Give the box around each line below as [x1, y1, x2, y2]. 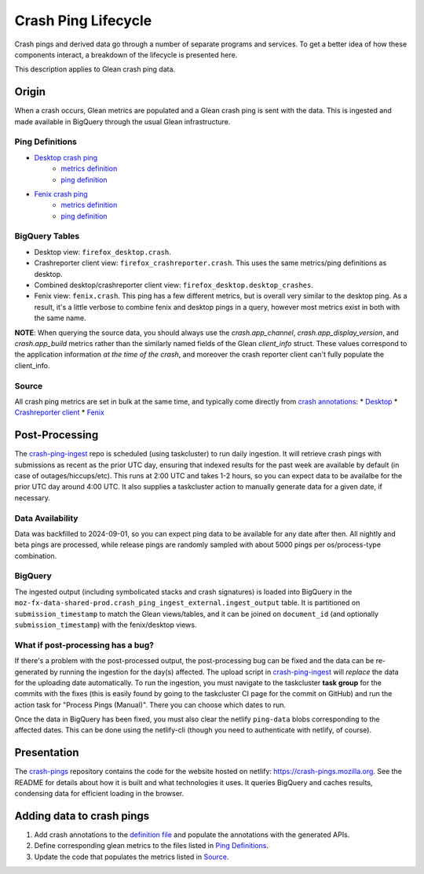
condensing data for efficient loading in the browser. [14, 789, 185, 798]
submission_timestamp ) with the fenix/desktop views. [14, 620, 197, 629]
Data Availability [14, 512, 79, 523]
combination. [14, 551, 57, 560]
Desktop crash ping [34, 153, 98, 162]
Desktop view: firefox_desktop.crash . [34, 247, 172, 256]
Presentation [14, 746, 79, 759]
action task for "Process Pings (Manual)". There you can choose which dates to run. [14, 700, 287, 710]
